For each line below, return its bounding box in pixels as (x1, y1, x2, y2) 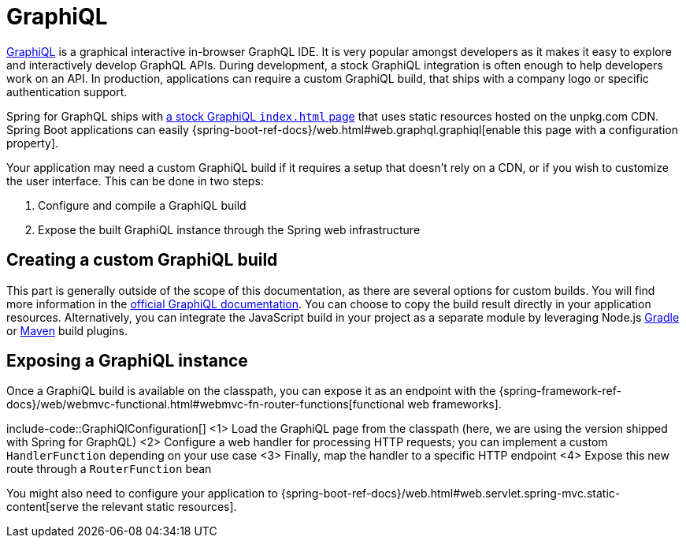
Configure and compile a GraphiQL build (38, 198, 247, 212)
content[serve (6, 500, 80, 514)
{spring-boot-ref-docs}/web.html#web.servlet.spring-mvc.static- (280, 486, 621, 501)
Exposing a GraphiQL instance (6, 351, 248, 371)
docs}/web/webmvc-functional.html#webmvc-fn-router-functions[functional (6, 397, 405, 412)
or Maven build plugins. (6, 323, 128, 337)
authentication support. (6, 84, 128, 99)
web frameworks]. (407, 397, 502, 412)
